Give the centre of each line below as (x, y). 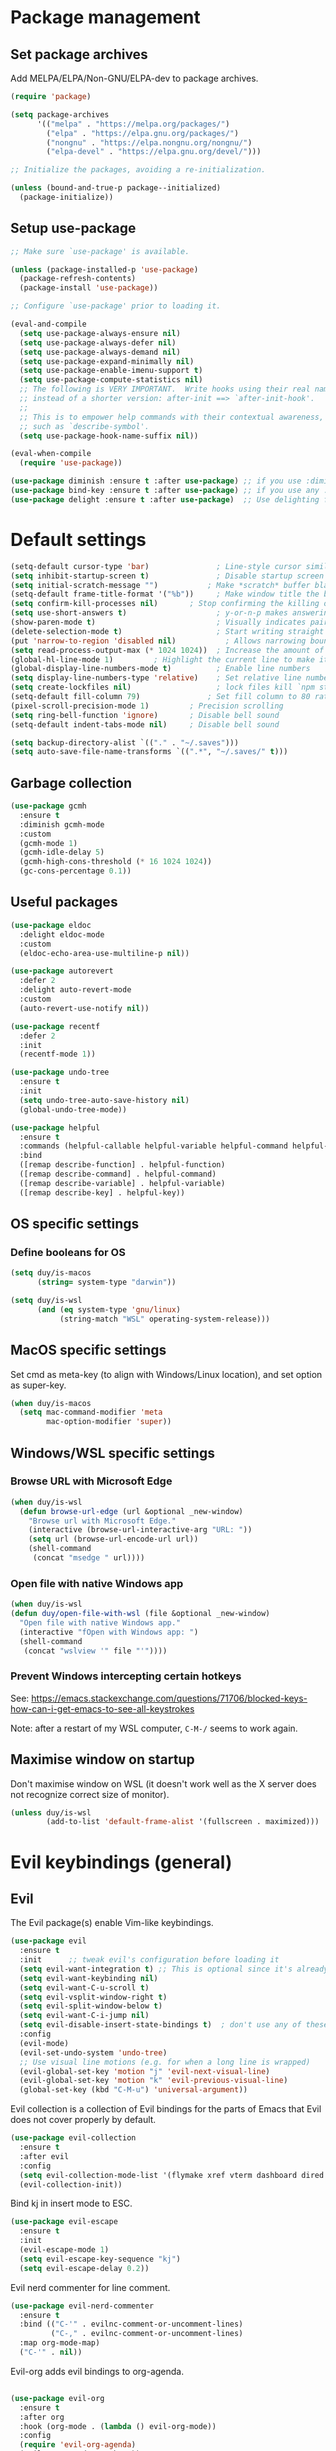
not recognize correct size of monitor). (90, 1794)
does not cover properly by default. (83, 2120)
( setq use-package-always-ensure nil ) (100, 333)
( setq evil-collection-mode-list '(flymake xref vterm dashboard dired (172, 2175)
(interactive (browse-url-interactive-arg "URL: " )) (140, 1530)
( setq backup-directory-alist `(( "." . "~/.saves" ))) (125, 742)
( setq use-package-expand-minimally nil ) (107, 361)
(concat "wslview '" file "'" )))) (95, 1651)
